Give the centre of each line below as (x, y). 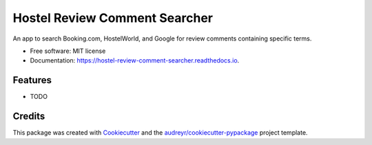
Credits (29, 116)
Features (32, 80)
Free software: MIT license (68, 51)
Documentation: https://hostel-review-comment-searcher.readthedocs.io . (135, 60)
